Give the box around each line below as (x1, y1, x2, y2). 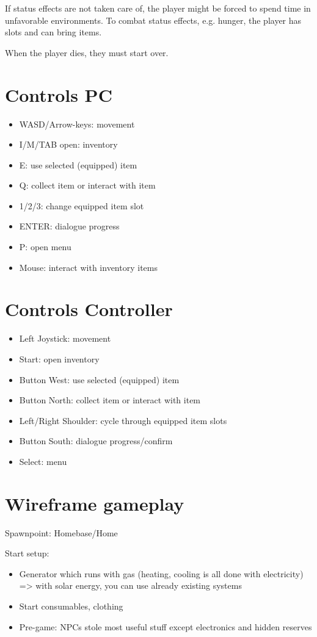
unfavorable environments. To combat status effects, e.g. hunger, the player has (5, 13, 302, 26)
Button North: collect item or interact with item (19, 394, 201, 406)
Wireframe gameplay (5, 491, 184, 516)
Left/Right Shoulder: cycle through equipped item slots (19, 414, 227, 426)
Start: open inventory (19, 352, 100, 365)
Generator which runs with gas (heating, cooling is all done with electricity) (19, 567, 304, 580)
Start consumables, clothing (19, 600, 123, 613)
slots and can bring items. (5, 26, 102, 38)
